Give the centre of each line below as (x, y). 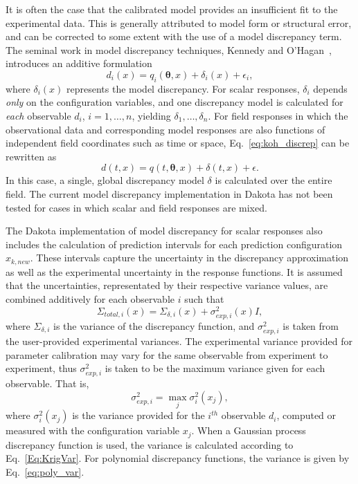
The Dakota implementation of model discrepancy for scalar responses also (164, 231)
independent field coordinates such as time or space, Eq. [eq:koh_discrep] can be (178, 143)
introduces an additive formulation (79, 63)
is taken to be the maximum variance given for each (215, 368)
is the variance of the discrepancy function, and (154, 325)
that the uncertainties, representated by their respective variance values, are (167, 285)
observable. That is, (47, 383)
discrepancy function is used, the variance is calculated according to (150, 444)
